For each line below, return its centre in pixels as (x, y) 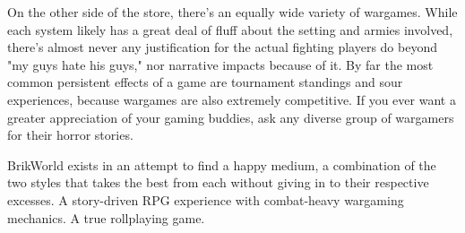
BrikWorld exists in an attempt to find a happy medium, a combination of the (222, 164)
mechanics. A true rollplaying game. (106, 217)
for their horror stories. (70, 135)
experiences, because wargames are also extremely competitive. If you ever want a (232, 99)
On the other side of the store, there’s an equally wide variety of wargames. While (232, 12)
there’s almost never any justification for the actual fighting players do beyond (222, 47)
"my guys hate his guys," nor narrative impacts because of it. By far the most (220, 64)
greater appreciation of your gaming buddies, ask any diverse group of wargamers (231, 117)
